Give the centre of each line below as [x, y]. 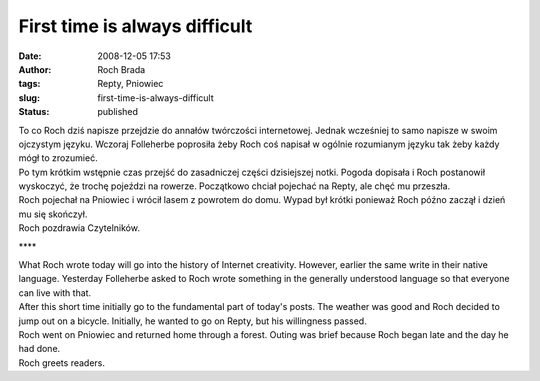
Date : [30, 56]
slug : [29, 97]
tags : [29, 84]
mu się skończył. [53, 214]
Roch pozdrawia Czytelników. [79, 228]
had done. [39, 349]
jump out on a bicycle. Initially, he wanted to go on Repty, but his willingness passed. [192, 321]
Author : [35, 69]
